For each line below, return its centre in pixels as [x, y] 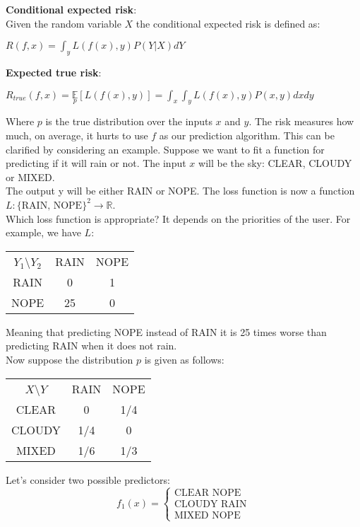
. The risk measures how [301, 121]
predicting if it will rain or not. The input [96, 163]
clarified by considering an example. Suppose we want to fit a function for [165, 149]
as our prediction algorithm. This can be [247, 135]
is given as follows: [184, 359]
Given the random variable [64, 23]
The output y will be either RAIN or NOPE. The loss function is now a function [180, 191]
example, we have [43, 232]
